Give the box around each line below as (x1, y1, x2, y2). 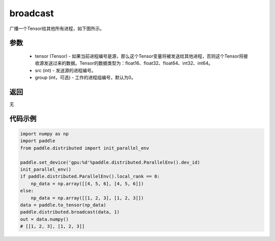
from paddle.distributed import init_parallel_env (20, 145, 150, 151)
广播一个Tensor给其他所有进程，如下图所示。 (9, 25, 104, 32)
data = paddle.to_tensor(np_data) (20, 202, 106, 208)
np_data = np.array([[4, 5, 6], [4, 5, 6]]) (31, 180, 144, 187)
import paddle (20, 138, 56, 144)
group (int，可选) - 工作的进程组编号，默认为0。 (35, 74, 136, 81)
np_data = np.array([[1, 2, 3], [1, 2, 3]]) (31, 195, 144, 201)
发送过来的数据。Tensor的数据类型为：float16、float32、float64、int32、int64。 (43, 60, 213, 66)
